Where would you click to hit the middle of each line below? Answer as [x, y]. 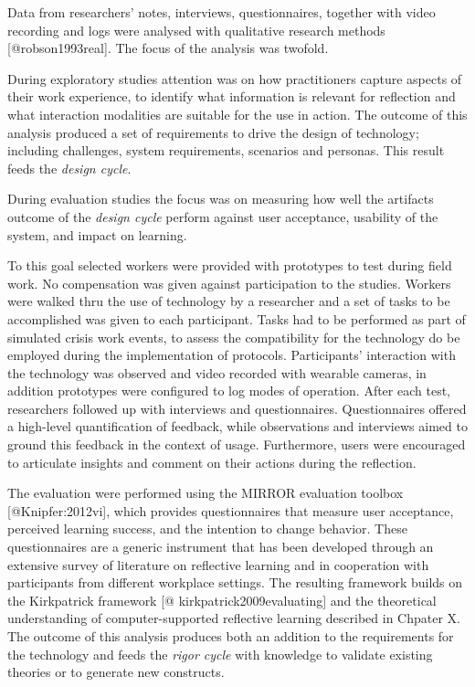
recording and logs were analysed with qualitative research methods [196, 30]
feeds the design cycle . [69, 168]
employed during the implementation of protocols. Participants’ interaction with [232, 355]
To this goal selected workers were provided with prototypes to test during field [230, 265]
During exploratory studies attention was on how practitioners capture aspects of [235, 78]
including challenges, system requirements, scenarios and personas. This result [226, 150]
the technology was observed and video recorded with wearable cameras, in [217, 372]
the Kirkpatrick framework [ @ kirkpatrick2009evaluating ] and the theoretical [222, 600]
